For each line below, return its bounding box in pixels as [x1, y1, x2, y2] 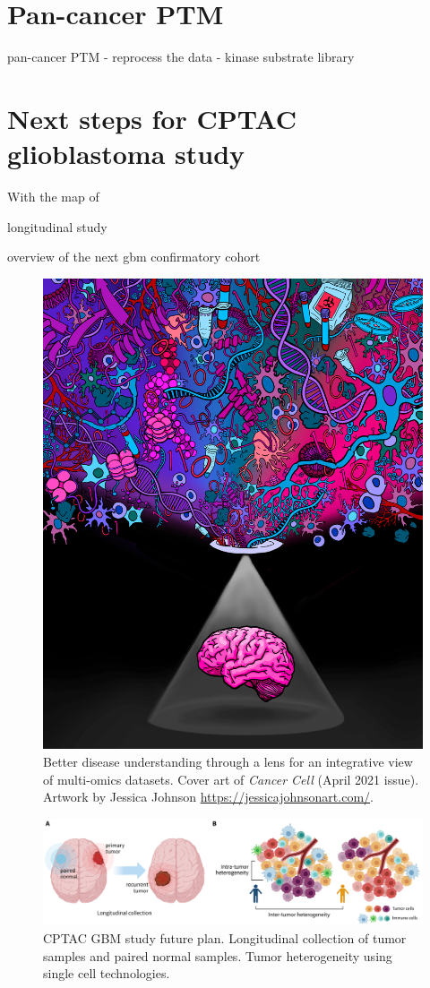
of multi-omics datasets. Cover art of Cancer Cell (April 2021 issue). [43, 769, 419, 788]
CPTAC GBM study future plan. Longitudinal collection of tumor [43, 929, 407, 948]
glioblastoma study [7, 135, 245, 172]
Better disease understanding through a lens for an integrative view [43, 752, 413, 771]
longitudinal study [7, 217, 107, 236]
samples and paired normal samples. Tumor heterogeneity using [43, 946, 392, 965]
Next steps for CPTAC [7, 99, 297, 136]
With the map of [7, 187, 99, 206]
